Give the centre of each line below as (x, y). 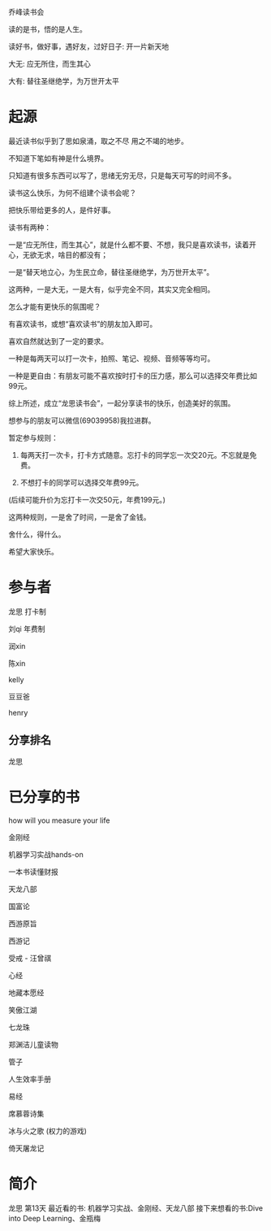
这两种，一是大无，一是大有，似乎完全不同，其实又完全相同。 (112, 289)
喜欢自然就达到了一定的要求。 (58, 341)
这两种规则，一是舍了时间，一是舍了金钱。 (80, 517)
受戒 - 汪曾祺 (30, 958)
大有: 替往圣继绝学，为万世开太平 (64, 81)
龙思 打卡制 (27, 611)
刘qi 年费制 (27, 629)
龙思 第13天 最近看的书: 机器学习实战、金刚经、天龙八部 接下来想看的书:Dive (136, 1208)
